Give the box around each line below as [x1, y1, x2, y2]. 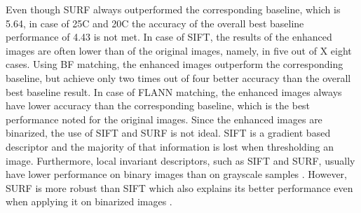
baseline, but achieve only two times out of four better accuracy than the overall [6, 70, 351, 85]
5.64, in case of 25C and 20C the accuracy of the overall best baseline [6, 15, 304, 30]
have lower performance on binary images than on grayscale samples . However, [6, 167, 348, 181]
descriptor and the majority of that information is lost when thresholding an [6, 139, 334, 153]
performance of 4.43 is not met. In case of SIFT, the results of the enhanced [6, 29, 332, 44]
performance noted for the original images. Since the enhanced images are [6, 111, 322, 126]
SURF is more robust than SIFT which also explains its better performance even [6, 180, 353, 195]
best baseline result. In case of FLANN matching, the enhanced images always [6, 84, 342, 99]
